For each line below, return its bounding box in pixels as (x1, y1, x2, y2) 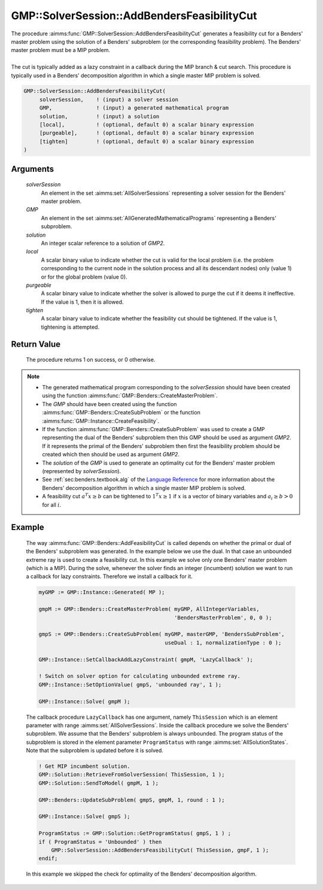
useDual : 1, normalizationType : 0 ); (164, 639, 282, 646)
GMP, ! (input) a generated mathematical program (39, 105, 229, 111)
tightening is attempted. (41, 323, 100, 331)
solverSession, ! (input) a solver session (39, 96, 179, 103)
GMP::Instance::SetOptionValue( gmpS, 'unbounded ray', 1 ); (38, 681, 222, 688)
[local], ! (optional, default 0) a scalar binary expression (39, 122, 254, 128)
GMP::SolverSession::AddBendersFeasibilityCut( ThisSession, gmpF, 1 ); (51, 846, 269, 853)
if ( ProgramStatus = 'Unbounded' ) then (38, 838, 162, 845)
